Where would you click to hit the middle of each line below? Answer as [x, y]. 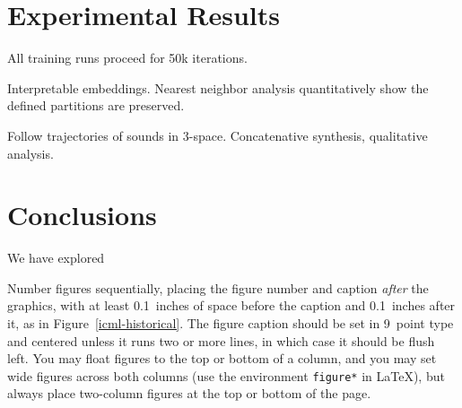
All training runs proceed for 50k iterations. [127, 58]
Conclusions [82, 215]
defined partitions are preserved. [96, 105]
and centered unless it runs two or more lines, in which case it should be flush [221, 340]
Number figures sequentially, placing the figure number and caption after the [218, 287]
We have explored [56, 258]
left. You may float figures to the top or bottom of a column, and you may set [222, 358]
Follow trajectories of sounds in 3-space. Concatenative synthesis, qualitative [218, 135]
